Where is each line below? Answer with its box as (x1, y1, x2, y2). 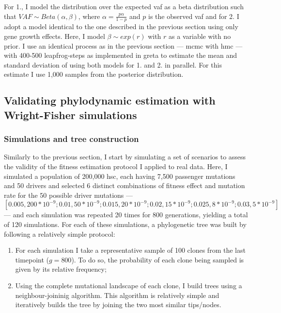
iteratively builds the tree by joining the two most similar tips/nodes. (15, 299, 221, 310)
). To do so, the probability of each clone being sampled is (71, 254, 244, 264)
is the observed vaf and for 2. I (148, 11, 239, 21)
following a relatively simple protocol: (4, 228, 115, 239)
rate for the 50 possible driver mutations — (4, 190, 133, 200)
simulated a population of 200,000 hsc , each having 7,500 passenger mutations (4, 171, 235, 181)
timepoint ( (15, 254, 49, 264)
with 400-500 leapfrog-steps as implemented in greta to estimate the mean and (4, 50, 237, 60)
